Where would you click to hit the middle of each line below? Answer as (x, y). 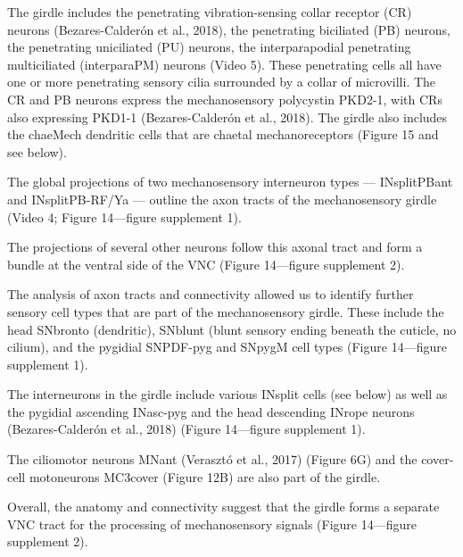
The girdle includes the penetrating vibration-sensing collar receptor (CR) (210, 12)
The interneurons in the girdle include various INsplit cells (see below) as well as (227, 394)
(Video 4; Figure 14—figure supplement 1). (124, 216)
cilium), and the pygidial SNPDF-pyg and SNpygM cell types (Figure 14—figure (227, 347)
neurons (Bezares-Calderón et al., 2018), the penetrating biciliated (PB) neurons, (229, 29)
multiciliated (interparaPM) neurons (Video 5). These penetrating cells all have (224, 64)
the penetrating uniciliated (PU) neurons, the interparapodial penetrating (209, 47)
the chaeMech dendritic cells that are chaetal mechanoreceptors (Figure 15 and (223, 134)
